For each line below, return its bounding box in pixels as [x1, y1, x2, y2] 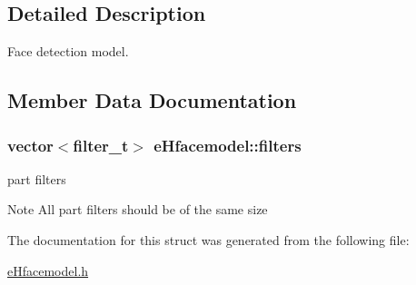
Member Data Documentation [7, 86, 297, 114]
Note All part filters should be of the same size [7, 200, 268, 219]
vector [7, 133, 54, 156]
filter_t [73, 133, 129, 156]
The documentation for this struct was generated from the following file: [7, 230, 410, 249]
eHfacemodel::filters [154, 133, 302, 156]
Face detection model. [7, 42, 129, 61]
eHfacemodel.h [7, 260, 89, 280]
